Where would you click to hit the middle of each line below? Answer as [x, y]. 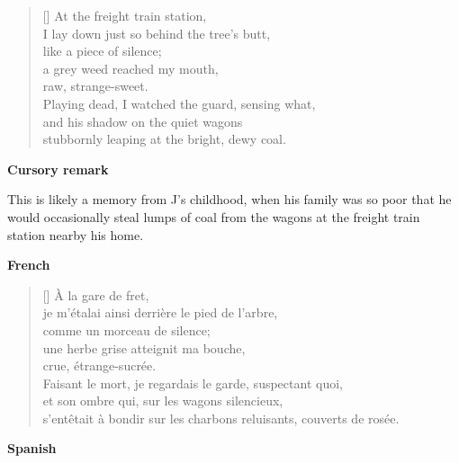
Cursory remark [58, 169]
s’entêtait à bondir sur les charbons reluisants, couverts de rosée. [221, 418]
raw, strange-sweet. [95, 86]
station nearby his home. [76, 234]
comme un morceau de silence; [126, 329]
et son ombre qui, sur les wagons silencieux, [163, 401]
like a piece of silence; [102, 51]
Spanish [32, 448]
